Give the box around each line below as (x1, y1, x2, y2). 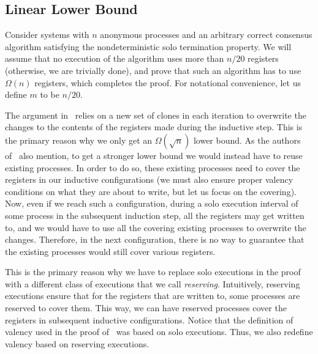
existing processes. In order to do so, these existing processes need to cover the (5, 161, 300, 174)
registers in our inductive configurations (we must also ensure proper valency (5, 173, 293, 186)
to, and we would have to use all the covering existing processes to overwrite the (5, 221, 306, 234)
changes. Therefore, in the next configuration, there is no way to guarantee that (5, 233, 305, 246)
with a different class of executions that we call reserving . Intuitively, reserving (5, 277, 300, 290)
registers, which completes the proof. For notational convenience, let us (34, 76, 301, 89)
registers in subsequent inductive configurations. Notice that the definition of (5, 313, 293, 326)
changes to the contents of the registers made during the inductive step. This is (5, 120, 303, 133)
